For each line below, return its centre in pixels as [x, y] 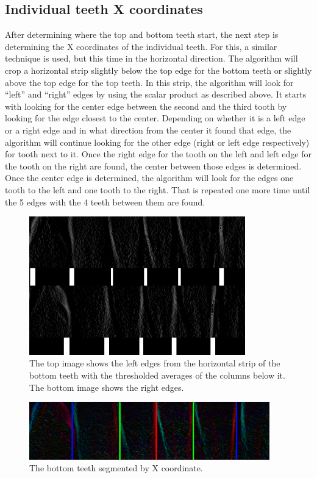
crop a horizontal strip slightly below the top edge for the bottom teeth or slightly [158, 70]
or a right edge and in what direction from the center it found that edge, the [148, 130]
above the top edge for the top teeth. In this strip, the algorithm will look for [149, 82]
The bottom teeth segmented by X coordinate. [116, 468]
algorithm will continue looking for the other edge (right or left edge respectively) [157, 142]
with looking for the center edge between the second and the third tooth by [146, 106]
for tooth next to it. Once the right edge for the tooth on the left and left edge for [158, 154]
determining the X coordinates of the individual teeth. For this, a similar [141, 46]
